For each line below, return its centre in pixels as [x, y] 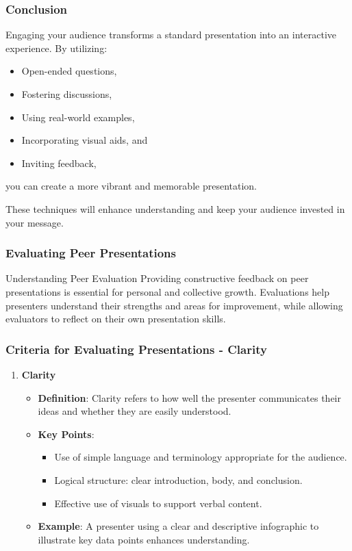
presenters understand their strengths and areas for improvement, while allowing [174, 305]
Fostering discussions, [67, 94]
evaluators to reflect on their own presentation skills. [116, 319]
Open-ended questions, [69, 71]
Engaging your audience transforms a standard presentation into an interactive [171, 35]
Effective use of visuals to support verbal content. [158, 503]
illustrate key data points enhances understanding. [144, 539]
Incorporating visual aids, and [85, 140]
